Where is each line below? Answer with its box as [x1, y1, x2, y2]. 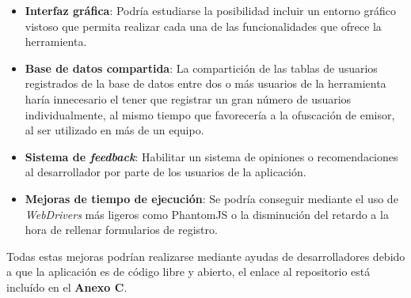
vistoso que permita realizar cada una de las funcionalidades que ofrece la [25, 17, 382, 34]
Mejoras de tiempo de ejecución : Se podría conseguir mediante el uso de [25, 190, 398, 206]
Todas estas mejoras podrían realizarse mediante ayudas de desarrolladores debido [6, 247, 405, 264]
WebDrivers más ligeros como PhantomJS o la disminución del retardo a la [25, 206, 389, 222]
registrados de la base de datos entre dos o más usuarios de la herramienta [25, 75, 386, 92]
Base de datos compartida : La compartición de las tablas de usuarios [25, 59, 378, 76]
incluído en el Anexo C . [6, 278, 127, 295]
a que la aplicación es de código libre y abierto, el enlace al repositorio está [6, 263, 371, 280]
